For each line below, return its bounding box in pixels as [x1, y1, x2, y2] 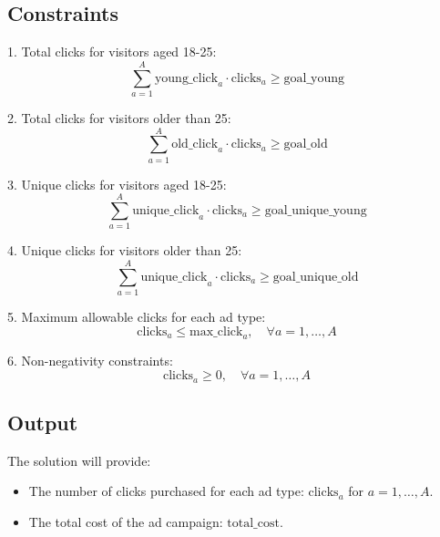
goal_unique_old [272, 270, 359, 284]
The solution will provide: [7, 450, 151, 470]
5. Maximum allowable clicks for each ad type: [7, 307, 266, 326]
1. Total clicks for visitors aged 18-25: [7, 42, 217, 61]
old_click [171, 138, 219, 151]
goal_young [283, 71, 344, 85]
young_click [154, 71, 219, 85]
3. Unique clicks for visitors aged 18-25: [7, 174, 227, 193]
